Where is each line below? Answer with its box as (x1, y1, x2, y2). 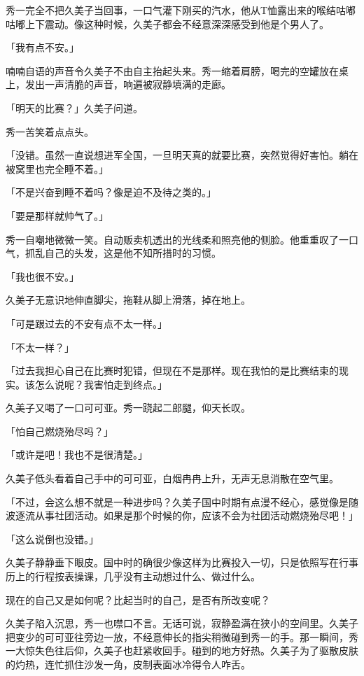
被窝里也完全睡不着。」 (6, 161, 108, 176)
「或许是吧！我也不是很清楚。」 (6, 447, 148, 462)
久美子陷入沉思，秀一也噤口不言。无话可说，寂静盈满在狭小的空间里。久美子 (6, 616, 358, 631)
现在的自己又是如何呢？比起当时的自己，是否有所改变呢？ (6, 592, 270, 607)
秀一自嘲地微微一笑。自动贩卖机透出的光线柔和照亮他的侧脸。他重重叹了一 (6, 232, 349, 246)
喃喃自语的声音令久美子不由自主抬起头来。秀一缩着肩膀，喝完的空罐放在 (6, 63, 339, 78)
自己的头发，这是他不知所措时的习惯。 (44, 246, 221, 260)
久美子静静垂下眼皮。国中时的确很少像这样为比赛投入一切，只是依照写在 (6, 555, 339, 570)
